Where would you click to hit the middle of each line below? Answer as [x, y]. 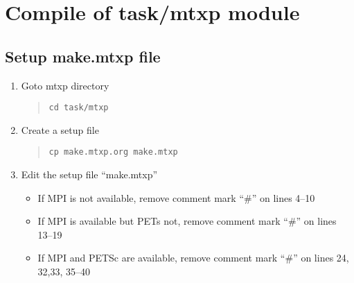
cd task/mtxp [79, 108]
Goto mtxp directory [65, 85]
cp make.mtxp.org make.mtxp [113, 152]
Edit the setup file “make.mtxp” [89, 174]
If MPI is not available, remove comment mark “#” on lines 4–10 [176, 197]
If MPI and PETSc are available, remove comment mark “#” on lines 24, [193, 258]
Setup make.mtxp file [83, 56]
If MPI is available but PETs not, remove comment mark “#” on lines [187, 221]
